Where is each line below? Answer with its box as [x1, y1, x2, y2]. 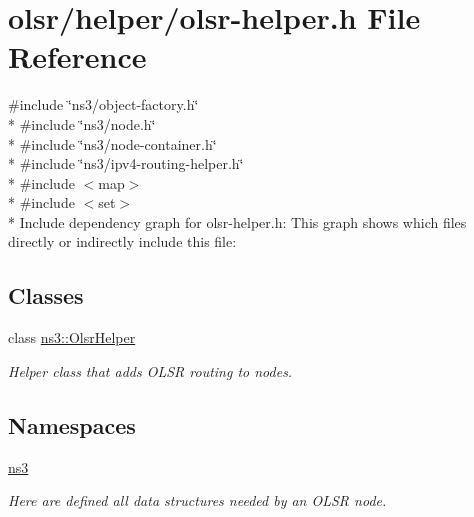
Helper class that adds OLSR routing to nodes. [8, 360, 293, 381]
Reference [8, 36, 147, 77]
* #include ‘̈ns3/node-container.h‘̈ [8, 133, 217, 154]
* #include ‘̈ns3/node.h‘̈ [8, 113, 156, 134]
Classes [8, 280, 84, 311]
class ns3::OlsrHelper [8, 327, 136, 348]
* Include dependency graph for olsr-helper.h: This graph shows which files [8, 211, 467, 232]
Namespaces [8, 409, 136, 440]
